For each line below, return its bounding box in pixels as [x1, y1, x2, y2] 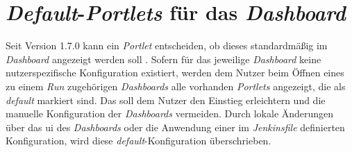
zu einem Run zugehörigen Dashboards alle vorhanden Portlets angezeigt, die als [6, 78, 346, 93]
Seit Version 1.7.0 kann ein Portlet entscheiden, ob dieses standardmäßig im [6, 38, 328, 53]
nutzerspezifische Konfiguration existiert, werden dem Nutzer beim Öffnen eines [6, 65, 344, 80]
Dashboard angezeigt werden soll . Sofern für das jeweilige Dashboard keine [6, 51, 321, 66]
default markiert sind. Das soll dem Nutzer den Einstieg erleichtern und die [6, 92, 326, 107]
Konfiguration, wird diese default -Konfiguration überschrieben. [6, 133, 271, 148]
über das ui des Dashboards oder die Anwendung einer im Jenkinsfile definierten [6, 119, 345, 134]
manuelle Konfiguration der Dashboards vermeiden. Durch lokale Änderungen [6, 106, 334, 121]
